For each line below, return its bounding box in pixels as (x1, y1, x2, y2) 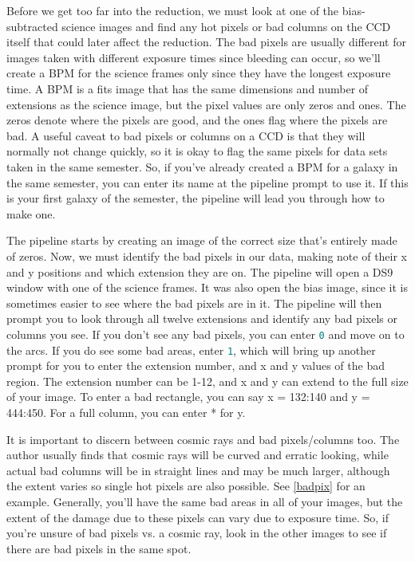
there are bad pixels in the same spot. (6, 540, 192, 556)
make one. (6, 205, 56, 222)
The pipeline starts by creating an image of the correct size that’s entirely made (6, 232, 397, 249)
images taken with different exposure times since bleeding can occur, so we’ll (6, 49, 381, 65)
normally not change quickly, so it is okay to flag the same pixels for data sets (6, 143, 388, 159)
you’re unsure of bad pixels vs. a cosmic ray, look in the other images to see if (6, 525, 387, 541)
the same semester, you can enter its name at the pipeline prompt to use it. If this (6, 174, 409, 191)
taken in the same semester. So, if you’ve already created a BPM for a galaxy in (6, 158, 398, 175)
